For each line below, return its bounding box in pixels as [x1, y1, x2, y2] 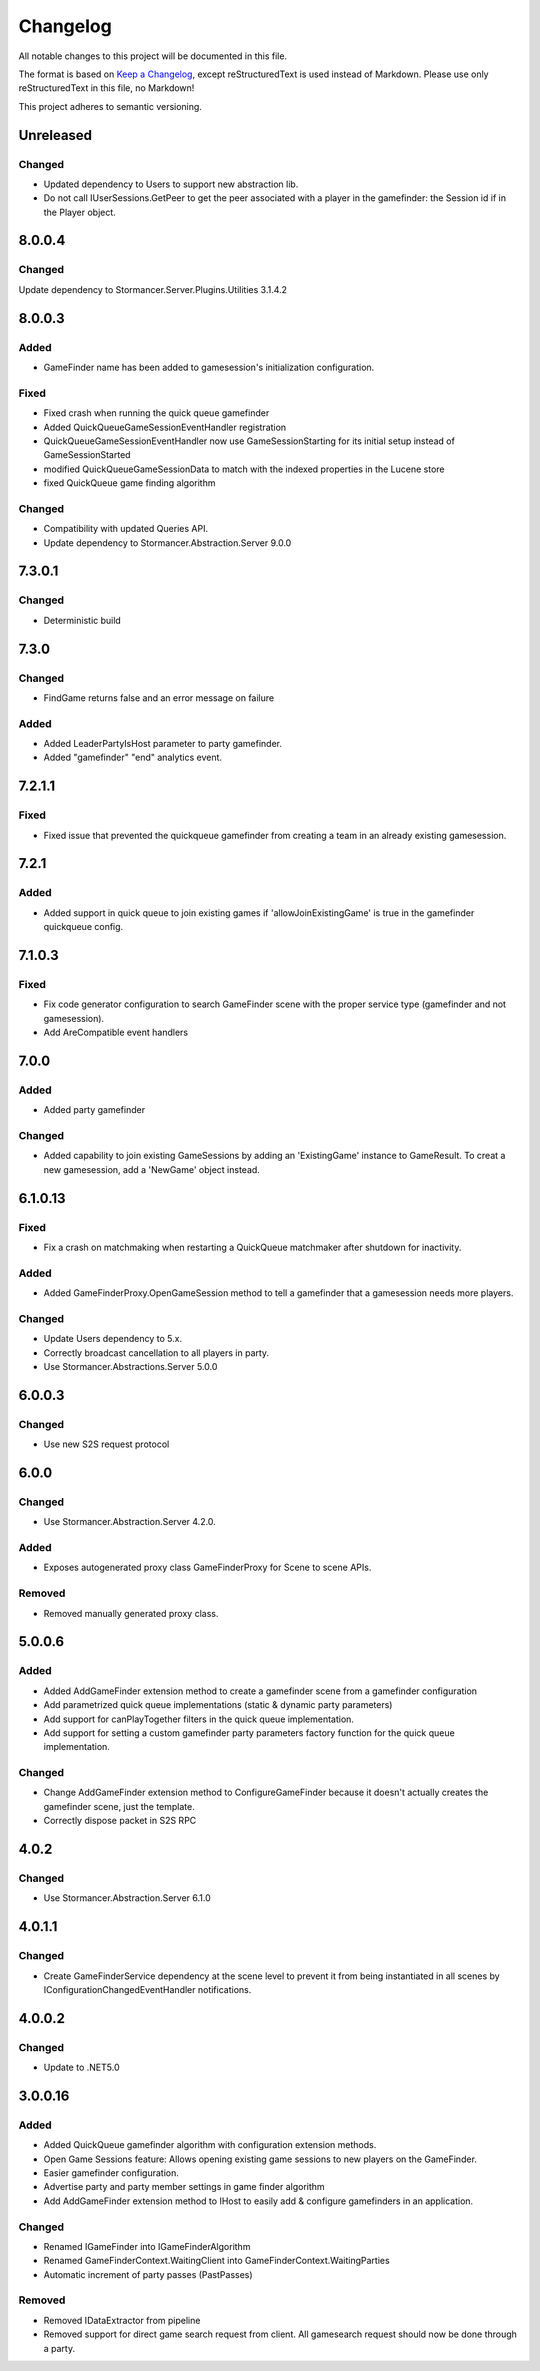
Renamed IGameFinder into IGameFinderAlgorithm [43, 2240, 251, 2252]
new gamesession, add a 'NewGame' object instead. [43, 1163, 260, 1175]
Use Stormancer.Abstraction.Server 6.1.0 [43, 1892, 212, 1904]
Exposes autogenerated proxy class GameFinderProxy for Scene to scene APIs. [43, 1561, 372, 1574]
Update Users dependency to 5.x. [43, 1333, 183, 1345]
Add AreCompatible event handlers [43, 1026, 189, 1039]
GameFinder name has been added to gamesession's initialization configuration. [43, 361, 375, 373]
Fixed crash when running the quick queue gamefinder [43, 407, 270, 419]
